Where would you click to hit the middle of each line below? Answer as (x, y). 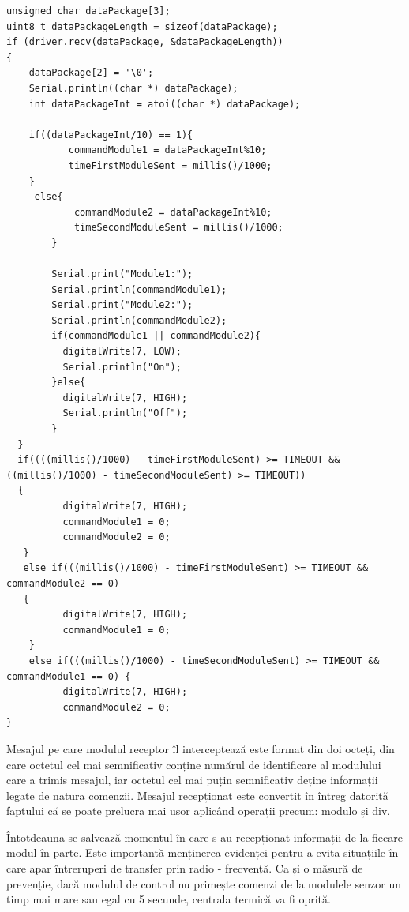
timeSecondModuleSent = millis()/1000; (178, 228)
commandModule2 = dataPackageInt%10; (173, 212)
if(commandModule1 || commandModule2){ (156, 336)
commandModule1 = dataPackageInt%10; (167, 150)
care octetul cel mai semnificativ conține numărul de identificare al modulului (194, 764)
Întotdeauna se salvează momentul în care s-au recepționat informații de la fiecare (205, 837)
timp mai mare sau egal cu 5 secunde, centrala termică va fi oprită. (169, 899)
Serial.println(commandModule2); (139, 320)
